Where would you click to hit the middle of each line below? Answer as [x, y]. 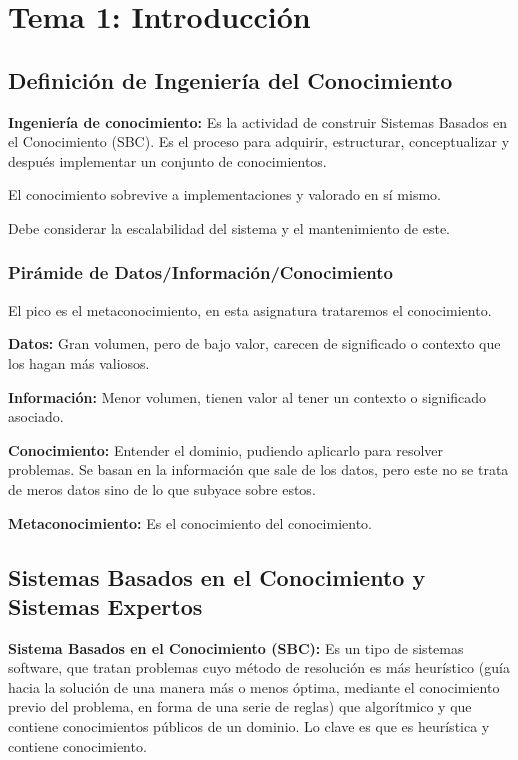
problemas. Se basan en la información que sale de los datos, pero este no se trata [258, 469]
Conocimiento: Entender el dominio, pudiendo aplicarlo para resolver [226, 449]
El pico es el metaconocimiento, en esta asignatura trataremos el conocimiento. [250, 309]
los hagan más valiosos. [79, 362]
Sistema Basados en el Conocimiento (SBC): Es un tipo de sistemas [236, 647]
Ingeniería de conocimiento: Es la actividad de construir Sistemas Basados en [258, 121]
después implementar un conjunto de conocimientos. [167, 160]
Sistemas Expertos [105, 605]
